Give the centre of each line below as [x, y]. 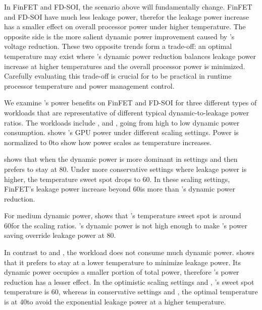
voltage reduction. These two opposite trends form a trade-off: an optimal [118, 46]
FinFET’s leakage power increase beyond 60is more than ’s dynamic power [120, 189]
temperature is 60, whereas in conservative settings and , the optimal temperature [131, 292]
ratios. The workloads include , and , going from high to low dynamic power [122, 122]
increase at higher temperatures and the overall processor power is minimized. [125, 66]
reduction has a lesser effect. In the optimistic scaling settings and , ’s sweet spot [129, 282]
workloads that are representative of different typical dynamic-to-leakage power [127, 112]
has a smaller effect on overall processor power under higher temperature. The [125, 26]
